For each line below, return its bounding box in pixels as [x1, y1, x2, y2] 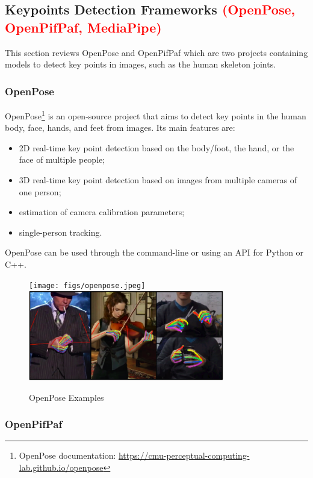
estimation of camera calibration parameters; [19, 206, 185, 218]
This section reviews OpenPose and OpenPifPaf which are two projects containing [5, 46, 308, 58]
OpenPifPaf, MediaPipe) [5, 17, 162, 36]
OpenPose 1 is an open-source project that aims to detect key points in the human [5, 108, 306, 122]
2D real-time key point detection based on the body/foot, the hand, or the [19, 141, 294, 154]
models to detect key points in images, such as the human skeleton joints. [5, 58, 276, 71]
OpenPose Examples [29, 391, 104, 403]
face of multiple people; [19, 153, 105, 166]
